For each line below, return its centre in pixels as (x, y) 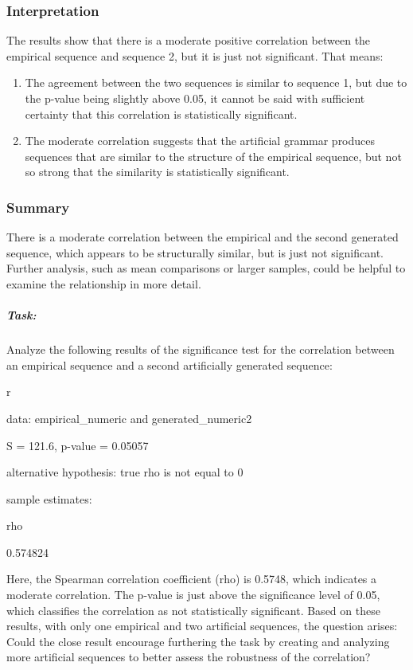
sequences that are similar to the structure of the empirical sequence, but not (213, 156)
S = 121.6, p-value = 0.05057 (78, 445)
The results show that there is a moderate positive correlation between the (189, 40)
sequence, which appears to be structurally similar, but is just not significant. (195, 252)
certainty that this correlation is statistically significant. (161, 114)
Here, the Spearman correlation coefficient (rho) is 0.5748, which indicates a (192, 579)
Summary (38, 207)
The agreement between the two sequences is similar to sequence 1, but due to (216, 82)
